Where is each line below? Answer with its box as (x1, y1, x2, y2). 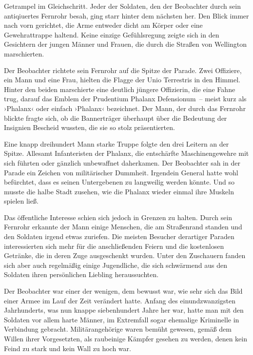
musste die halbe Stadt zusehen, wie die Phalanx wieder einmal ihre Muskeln (4, 186, 234, 196)
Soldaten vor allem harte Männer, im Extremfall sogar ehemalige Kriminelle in (4, 314, 239, 324)
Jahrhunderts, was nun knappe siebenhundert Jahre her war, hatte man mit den (4, 305, 244, 315)
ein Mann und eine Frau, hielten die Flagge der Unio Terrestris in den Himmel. (4, 75, 240, 85)
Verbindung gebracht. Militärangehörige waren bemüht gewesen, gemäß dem (4, 324, 232, 334)
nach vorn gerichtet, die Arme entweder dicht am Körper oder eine (4, 20, 203, 30)
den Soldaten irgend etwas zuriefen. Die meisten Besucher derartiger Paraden (4, 231, 234, 242)
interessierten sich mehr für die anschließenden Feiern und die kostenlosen (4, 241, 224, 251)
